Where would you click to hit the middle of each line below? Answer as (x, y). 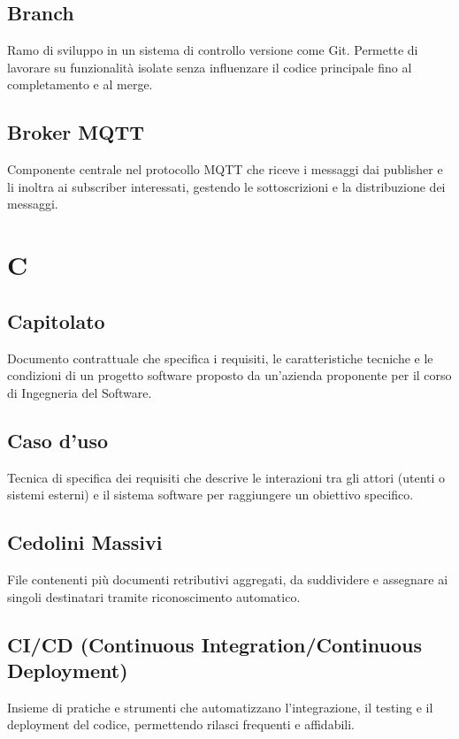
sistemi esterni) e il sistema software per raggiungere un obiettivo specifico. (210, 495)
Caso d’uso (57, 440)
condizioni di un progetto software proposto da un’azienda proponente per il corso (229, 375)
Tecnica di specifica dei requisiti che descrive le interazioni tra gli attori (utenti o (226, 477)
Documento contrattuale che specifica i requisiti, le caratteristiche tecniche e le (220, 358)
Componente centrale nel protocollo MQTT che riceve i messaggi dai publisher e (225, 169)
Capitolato (56, 320)
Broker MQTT (76, 132)
